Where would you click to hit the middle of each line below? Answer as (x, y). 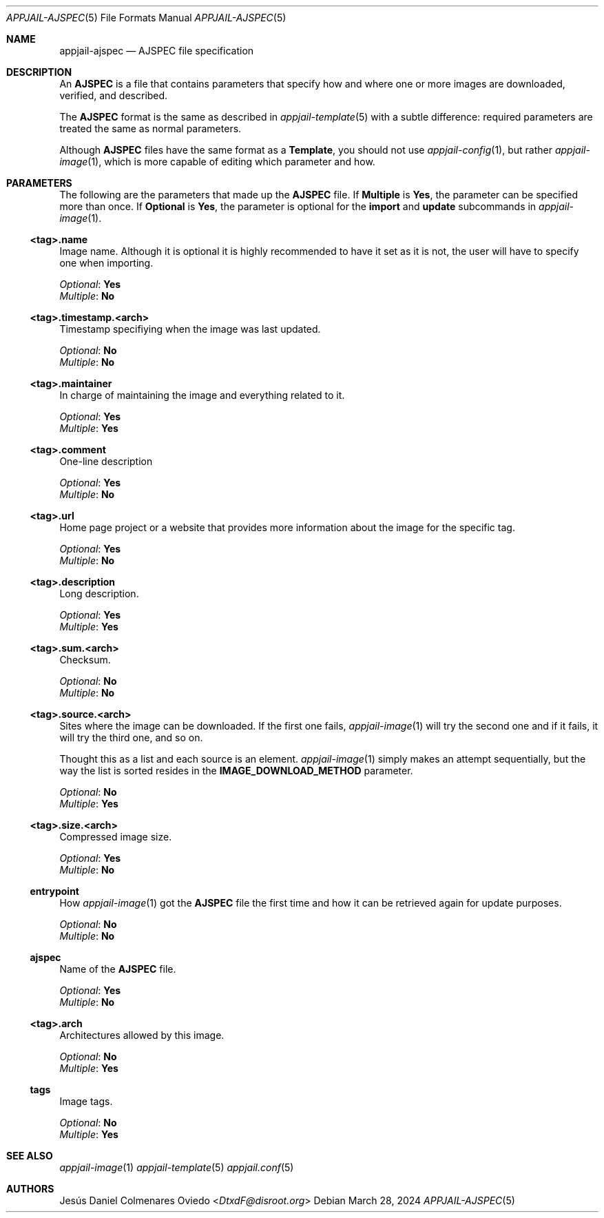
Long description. (99, 593)
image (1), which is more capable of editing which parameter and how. (217, 162)
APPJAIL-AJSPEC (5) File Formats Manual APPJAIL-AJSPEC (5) (146, 18)
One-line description (106, 461)
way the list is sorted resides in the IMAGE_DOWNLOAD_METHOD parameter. (236, 771)
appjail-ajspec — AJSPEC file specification (157, 51)
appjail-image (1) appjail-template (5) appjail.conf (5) (177, 1167)
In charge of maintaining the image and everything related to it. (202, 395)
